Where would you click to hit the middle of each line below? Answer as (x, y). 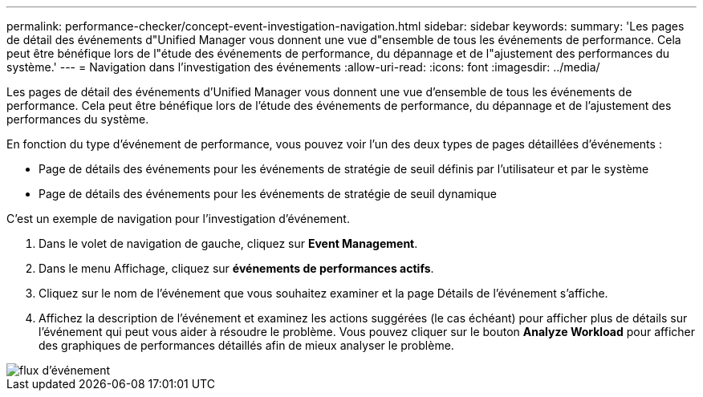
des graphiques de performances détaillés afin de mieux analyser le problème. (246, 345)
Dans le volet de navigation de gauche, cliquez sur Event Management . (228, 243)
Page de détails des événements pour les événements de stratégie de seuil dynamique (268, 194)
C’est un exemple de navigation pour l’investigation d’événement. (178, 219)
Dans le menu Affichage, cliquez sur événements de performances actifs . (236, 268)
